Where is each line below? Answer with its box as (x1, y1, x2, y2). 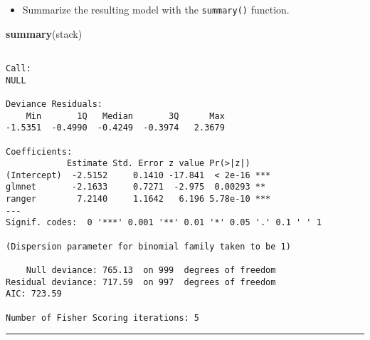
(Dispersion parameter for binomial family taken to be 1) (6, 241, 291, 252)
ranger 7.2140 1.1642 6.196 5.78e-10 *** (6, 194, 271, 205)
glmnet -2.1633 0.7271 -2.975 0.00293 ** (6, 182, 266, 192)
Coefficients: (6, 146, 73, 157)
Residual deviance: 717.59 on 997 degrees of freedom (6, 277, 276, 287)
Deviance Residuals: (6, 98, 103, 109)
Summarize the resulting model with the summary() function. (22, 2, 290, 16)
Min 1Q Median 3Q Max (26, 110, 225, 121)
